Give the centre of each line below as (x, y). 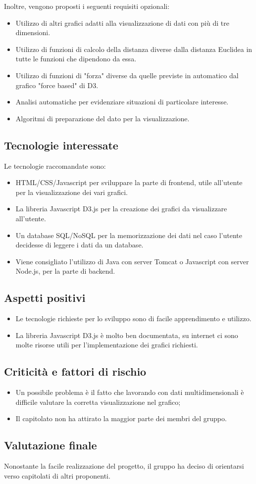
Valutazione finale (51, 445)
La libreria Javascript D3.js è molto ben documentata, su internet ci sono (127, 335)
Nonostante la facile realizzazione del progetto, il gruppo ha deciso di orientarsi (124, 466)
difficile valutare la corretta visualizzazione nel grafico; (98, 402)
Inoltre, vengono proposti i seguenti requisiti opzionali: (87, 6)
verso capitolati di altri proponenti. (57, 475)
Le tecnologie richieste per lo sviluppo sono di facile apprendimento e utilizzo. (133, 318)
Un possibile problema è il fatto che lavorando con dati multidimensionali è (130, 392)
